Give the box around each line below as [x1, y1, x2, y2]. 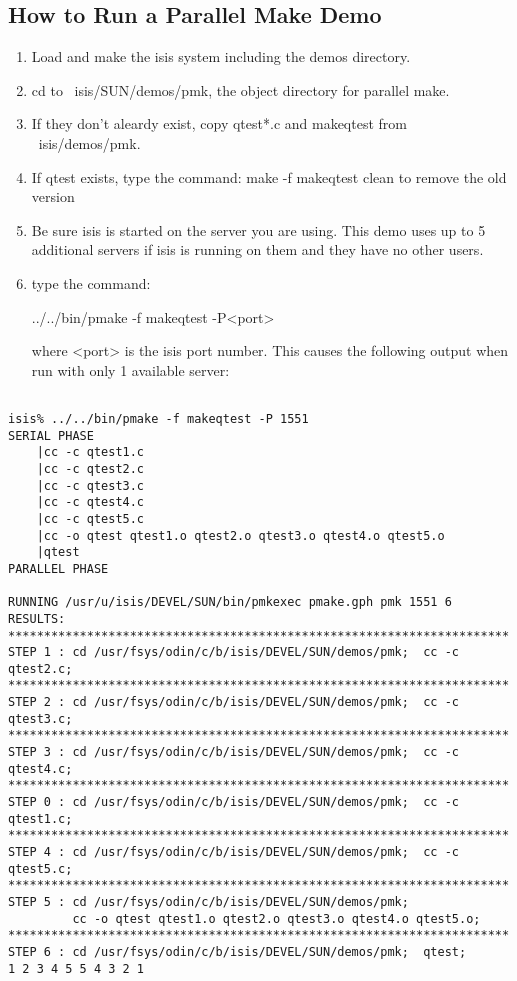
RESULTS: [8, 611, 66, 626]
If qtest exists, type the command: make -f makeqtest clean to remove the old [31, 166, 507, 187]
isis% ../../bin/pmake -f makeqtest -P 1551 [8, 411, 309, 426]
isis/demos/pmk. [38, 132, 141, 153]
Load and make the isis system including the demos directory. [31, 46, 411, 67]
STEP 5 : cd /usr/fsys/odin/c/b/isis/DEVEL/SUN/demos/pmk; [8, 895, 409, 910]
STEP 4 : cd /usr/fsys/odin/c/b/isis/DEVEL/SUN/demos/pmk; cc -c [8, 845, 460, 860]
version [31, 186, 75, 207]
